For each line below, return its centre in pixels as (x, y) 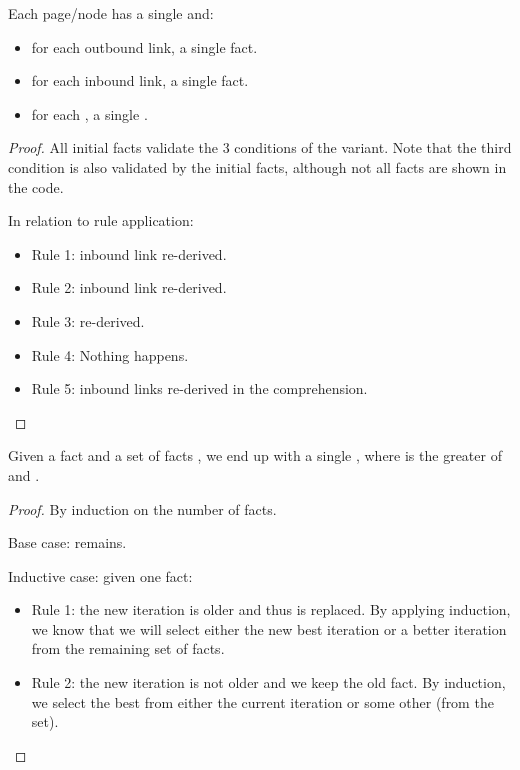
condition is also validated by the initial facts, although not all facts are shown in (257, 166)
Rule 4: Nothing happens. (110, 354)
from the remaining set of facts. (128, 648)
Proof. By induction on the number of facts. (142, 508)
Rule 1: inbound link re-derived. (129, 253)
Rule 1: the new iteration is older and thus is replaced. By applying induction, (271, 609)
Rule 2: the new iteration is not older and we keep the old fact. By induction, (268, 682)
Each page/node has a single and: (111, 13)
